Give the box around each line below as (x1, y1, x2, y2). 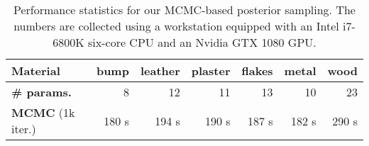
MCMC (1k (11, 104, 75, 120)
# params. (11, 84, 72, 100)
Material (11, 62, 60, 79)
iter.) (11, 120, 36, 137)
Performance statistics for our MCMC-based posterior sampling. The (13, 1, 356, 18)
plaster (191, 62, 231, 79)
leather (140, 62, 180, 79)
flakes (241, 62, 273, 79)
